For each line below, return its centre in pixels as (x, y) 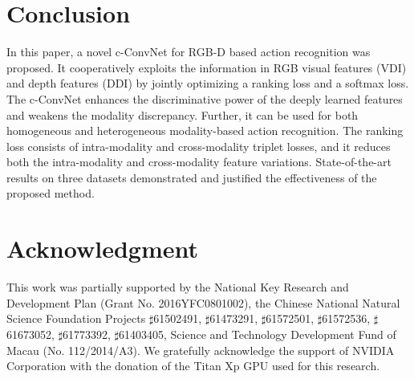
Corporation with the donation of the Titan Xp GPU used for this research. (193, 366)
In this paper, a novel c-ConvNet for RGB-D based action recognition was (189, 52)
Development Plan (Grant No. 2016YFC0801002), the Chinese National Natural (203, 302)
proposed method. (51, 193)
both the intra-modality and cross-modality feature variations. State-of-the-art (199, 162)
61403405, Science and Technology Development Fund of (258, 334)
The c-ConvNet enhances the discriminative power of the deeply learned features (205, 98)
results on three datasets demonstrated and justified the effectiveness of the (192, 177)
